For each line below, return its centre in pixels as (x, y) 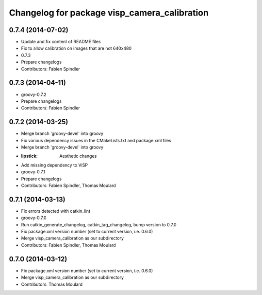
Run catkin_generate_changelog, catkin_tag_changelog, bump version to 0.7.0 (99, 224)
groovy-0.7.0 (34, 218)
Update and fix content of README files (61, 42)
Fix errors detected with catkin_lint (56, 211)
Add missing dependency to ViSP (55, 165)
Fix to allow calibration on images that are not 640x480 (76, 48)
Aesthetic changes (78, 156)
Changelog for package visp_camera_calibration (109, 13)
